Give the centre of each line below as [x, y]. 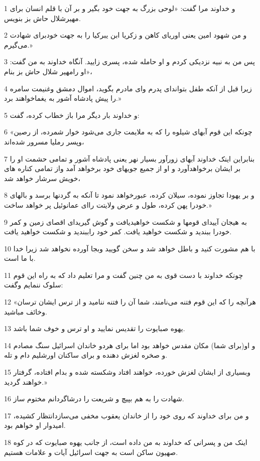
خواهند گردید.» [26, 381]
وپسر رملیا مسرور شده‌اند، [44, 141]
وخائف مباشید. [26, 311]
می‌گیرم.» [18, 44]
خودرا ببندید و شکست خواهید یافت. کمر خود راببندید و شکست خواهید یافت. [118, 232]
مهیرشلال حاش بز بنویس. [42, 18]
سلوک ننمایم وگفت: [34, 285]
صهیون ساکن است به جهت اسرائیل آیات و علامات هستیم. [91, 452]
